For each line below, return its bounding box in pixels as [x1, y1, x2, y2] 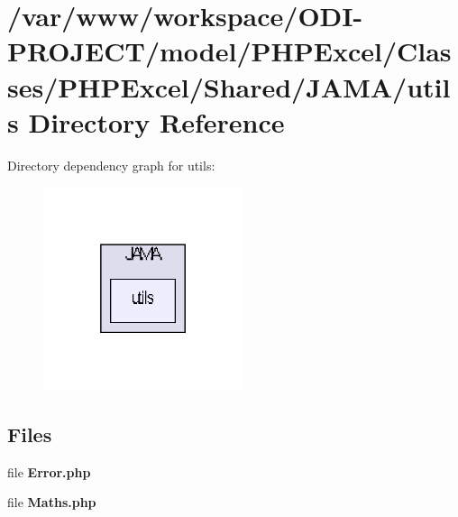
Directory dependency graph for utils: [7, 155, 215, 174]
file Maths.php [7, 493, 96, 512]
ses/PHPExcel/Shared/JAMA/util [7, 68, 451, 105]
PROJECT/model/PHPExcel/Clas [7, 32, 452, 69]
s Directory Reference [7, 103, 285, 140]
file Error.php [7, 462, 91, 481]
